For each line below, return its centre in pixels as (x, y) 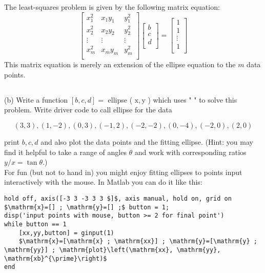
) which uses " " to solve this (192, 99)
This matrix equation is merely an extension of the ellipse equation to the (120, 64)
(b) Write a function (36, 99)
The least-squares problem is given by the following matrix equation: (112, 6)
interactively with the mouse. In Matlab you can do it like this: (103, 182)
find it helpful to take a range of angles (65, 152)
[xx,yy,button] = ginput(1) (66, 233)
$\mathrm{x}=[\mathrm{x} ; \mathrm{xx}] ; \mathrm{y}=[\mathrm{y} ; (138, 241)
